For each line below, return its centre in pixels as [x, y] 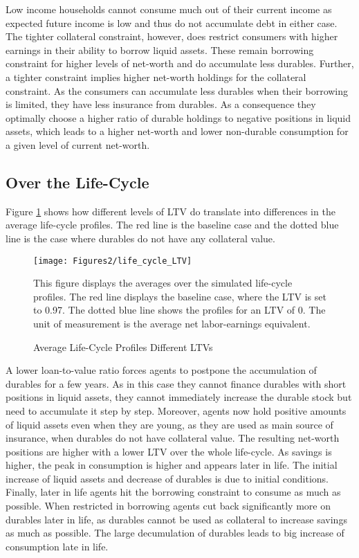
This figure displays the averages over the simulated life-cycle [163, 283]
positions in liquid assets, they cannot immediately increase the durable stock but [179, 397]
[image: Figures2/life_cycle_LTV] [113, 261]
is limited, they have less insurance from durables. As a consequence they [161, 104]
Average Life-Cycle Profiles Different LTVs [123, 346]
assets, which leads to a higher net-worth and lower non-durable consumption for [177, 131]
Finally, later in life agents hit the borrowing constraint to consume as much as [173, 492]
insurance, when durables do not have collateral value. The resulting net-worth [173, 438]
